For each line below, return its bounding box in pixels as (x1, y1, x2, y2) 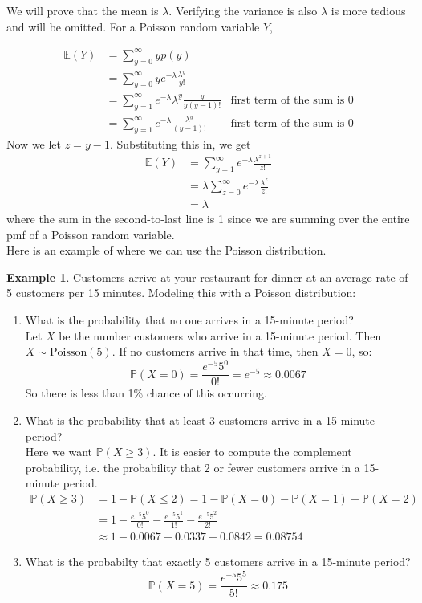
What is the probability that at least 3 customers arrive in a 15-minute (25, 412, 375, 428)
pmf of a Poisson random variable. (6, 226, 175, 242)
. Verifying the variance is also (168, 2, 318, 18)
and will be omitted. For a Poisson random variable (6, 18, 260, 35)
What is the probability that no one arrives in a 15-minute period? (25, 312, 354, 328)
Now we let (6, 135, 62, 152)
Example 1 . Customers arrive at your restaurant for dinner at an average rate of (6, 268, 408, 285)
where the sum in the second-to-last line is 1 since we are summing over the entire (6, 210, 410, 227)
